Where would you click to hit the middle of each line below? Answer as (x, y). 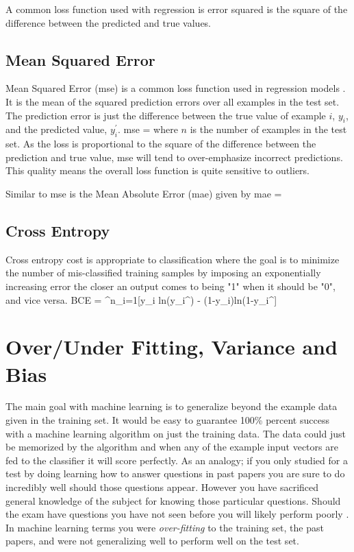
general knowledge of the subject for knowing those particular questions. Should (173, 500)
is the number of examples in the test (268, 129)
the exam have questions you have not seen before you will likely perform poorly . (177, 514)
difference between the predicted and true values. (109, 22)
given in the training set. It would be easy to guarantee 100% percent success (167, 420)
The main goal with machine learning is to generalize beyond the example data (172, 406)
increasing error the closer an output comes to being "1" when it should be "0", (170, 286)
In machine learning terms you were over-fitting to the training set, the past (165, 527)
